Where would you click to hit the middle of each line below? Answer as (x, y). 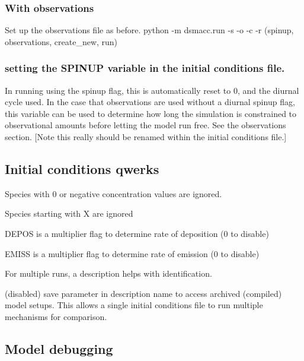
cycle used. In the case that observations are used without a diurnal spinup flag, (150, 102)
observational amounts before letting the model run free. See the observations (145, 125)
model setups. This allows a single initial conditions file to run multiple (134, 305)
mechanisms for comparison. (56, 316)
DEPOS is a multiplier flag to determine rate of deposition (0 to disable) (137, 233)
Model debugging (59, 348)
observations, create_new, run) (61, 41)
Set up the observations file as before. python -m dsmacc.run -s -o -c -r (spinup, (149, 30)
